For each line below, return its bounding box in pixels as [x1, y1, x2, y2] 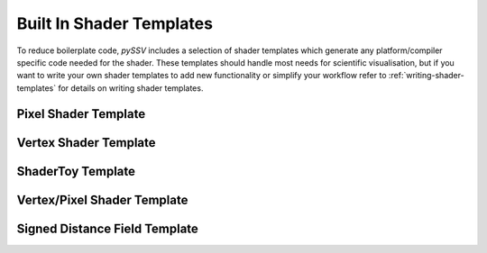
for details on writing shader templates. [58, 82, 204, 94]
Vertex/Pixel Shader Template [16, 192, 188, 207]
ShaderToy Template [16, 163, 135, 179]
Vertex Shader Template [16, 135, 157, 150]
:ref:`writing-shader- [388, 70, 464, 81]
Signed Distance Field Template [16, 221, 198, 236]
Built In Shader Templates [16, 14, 214, 33]
